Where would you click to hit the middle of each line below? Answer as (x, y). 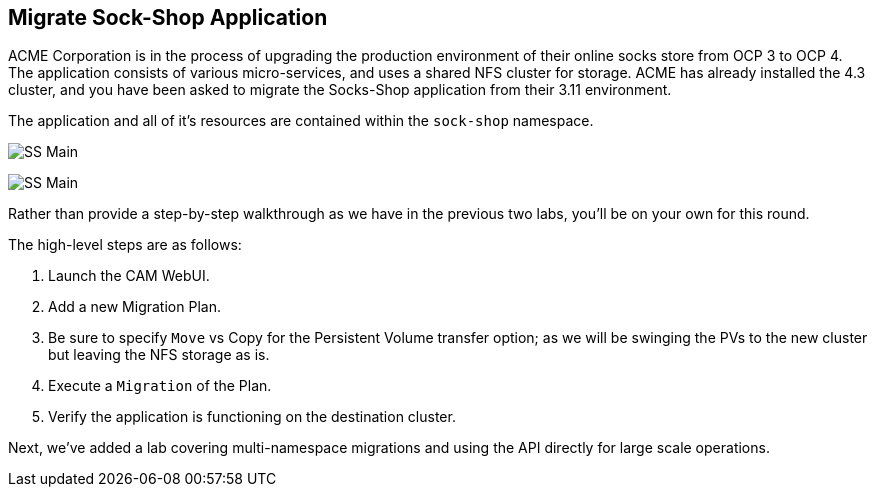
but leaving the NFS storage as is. (159, 355)
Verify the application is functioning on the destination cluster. (252, 417)
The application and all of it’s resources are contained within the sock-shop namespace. (301, 121)
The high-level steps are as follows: (125, 245)
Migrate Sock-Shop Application (168, 17)
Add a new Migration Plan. (134, 307)
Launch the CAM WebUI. (129, 276)
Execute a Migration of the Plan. (160, 386)
